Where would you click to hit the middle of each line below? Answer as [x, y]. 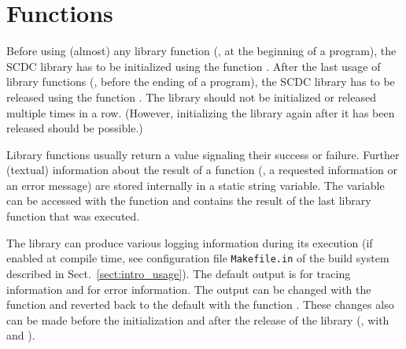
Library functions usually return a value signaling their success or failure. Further [203, 154]
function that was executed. [73, 216]
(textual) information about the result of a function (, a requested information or [202, 170]
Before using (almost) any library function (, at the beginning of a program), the [201, 51]
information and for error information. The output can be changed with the [189, 289]
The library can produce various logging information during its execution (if [190, 242]
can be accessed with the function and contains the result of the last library [189, 200]
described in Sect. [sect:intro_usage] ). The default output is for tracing [179, 273]
